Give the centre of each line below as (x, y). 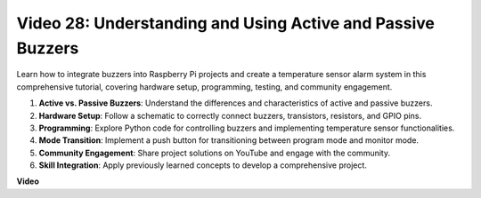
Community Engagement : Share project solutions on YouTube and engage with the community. (215, 153)
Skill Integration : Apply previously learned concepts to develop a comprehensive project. (203, 165)
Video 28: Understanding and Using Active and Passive (226, 23)
